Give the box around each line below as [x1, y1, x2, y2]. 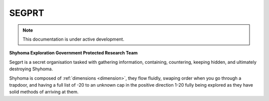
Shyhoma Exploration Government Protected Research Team [9, 50, 138, 56]
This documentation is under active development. [22, 36, 125, 42]
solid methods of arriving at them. [9, 89, 79, 95]
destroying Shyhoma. [9, 66, 53, 72]
